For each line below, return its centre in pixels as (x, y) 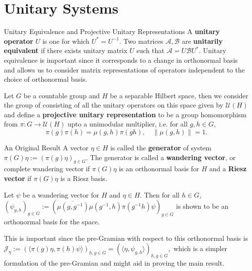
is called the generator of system (161, 148)
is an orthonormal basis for (159, 169)
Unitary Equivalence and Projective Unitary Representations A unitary (112, 31)
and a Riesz (228, 169)
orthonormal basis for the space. (52, 222)
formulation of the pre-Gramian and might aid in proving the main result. (114, 263)
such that (150, 50)
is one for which (66, 41)
